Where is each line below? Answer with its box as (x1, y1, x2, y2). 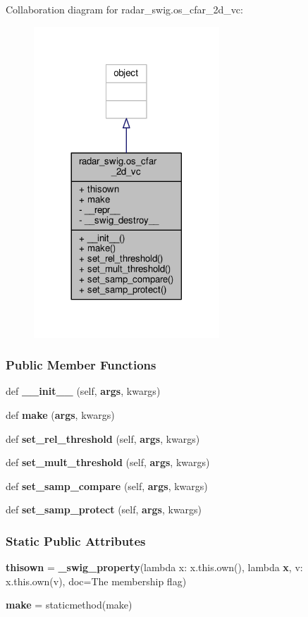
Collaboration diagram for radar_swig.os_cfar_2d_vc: (6, 2, 243, 16)
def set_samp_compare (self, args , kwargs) (6, 478, 208, 493)
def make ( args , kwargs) (6, 407, 115, 422)
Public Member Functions (6, 356, 156, 374)
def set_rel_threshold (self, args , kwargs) (6, 431, 200, 446)
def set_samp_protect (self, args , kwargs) (6, 502, 202, 517)
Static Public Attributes (6, 532, 146, 549)
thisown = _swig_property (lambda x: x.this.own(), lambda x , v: (6, 560, 303, 575)
